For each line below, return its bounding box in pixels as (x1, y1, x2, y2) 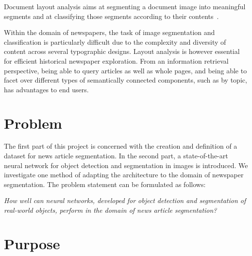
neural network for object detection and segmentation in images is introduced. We (4, 160, 248, 170)
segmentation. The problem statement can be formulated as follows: (4, 179, 206, 189)
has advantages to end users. (4, 84, 89, 94)
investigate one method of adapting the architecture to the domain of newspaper (4, 170, 244, 180)
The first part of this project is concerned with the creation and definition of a (4, 141, 237, 151)
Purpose (4, 233, 60, 253)
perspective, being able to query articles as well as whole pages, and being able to (4, 65, 247, 75)
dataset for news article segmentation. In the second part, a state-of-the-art (4, 151, 228, 161)
